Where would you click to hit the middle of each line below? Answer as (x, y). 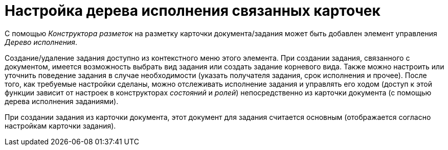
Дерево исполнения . (41, 42)
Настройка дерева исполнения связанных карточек (193, 11)
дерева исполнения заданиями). (62, 101)
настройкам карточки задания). (60, 126)
